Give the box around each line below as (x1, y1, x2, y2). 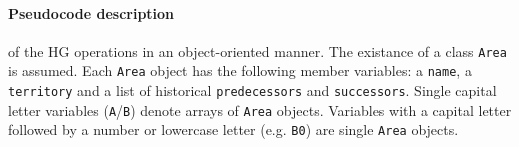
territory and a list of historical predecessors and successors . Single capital (8, 80, 497, 101)
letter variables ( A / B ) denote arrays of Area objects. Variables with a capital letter (8, 99, 512, 120)
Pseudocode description (8, 2, 175, 23)
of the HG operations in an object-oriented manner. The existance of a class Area (8, 40, 507, 61)
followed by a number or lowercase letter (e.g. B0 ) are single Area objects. (8, 119, 459, 140)
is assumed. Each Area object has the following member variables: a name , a (8, 60, 472, 81)
